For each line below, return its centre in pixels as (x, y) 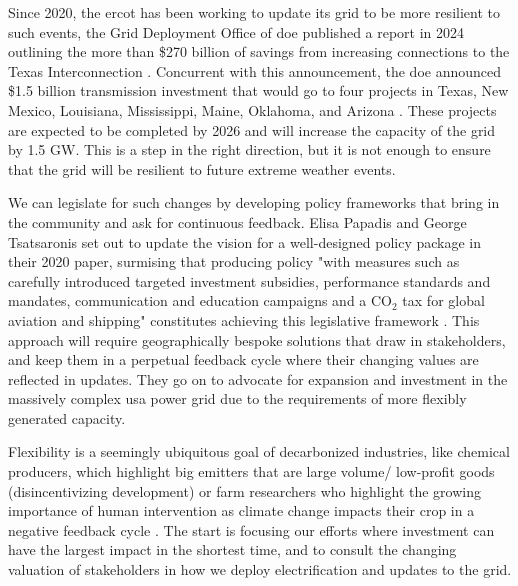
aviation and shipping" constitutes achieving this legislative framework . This (244, 319)
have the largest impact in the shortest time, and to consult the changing (232, 549)
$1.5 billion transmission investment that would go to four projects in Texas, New (258, 90)
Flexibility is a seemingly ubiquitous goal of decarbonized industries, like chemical (259, 451)
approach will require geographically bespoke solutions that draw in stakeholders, (257, 339)
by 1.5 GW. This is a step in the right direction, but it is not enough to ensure (249, 149)
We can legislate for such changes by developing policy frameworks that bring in (254, 202)
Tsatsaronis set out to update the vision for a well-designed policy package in (245, 241)
